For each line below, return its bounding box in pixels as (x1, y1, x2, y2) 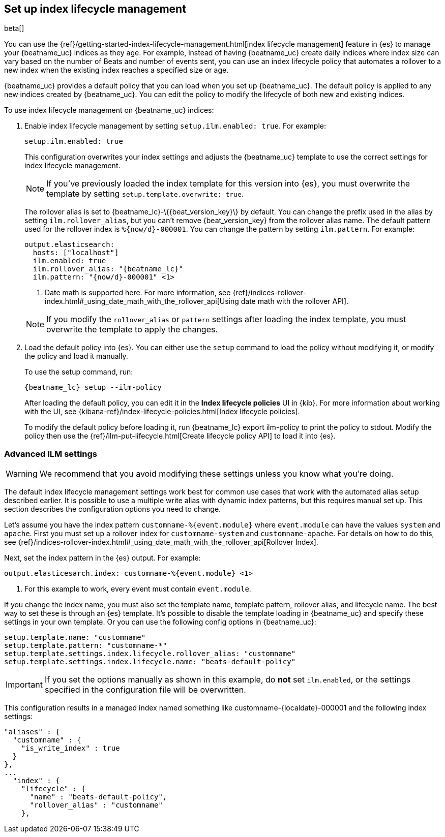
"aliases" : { (4, 728, 60, 736)
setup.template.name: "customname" (4, 633, 146, 642)
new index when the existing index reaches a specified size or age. (4, 66, 229, 75)
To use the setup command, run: (24, 367, 133, 377)
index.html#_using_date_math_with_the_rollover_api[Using (45, 297, 239, 306)
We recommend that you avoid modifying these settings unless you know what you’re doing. (39, 469, 394, 479)
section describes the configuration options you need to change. (4, 505, 221, 514)
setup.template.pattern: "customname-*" (4, 641, 167, 650)
